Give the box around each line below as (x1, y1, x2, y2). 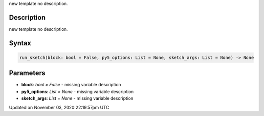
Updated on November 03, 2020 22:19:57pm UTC (9, 104, 110, 110)
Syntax (9, 39, 31, 47)
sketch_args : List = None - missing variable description (21, 96, 133, 101)
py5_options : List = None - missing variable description (21, 88, 134, 95)
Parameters (9, 69, 45, 77)
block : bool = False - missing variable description (21, 82, 122, 88)
